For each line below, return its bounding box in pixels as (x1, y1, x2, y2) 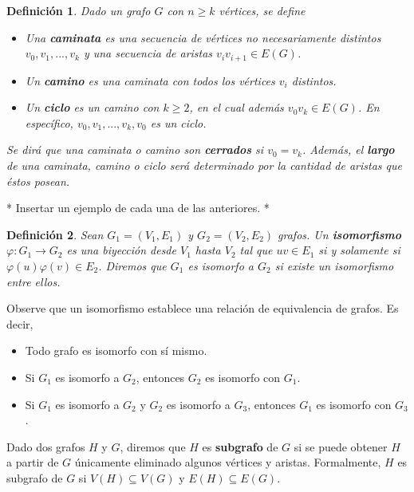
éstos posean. (6, 172, 70, 189)
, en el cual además (189, 99, 284, 116)
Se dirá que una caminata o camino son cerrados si (6, 141, 264, 158)
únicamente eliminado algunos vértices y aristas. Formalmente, (74, 454, 381, 470)
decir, (6, 315, 34, 332)
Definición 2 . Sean (6, 226, 104, 242)
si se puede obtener (294, 438, 388, 455)
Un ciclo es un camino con (25, 99, 160, 116)
